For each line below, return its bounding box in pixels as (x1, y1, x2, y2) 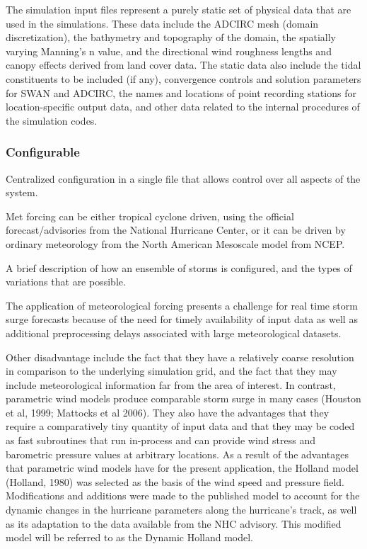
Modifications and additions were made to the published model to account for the (6, 488, 360, 503)
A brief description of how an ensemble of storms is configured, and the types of (6, 260, 352, 275)
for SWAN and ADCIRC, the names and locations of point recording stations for (6, 85, 356, 100)
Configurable (6, 143, 80, 161)
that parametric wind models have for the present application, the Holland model (6, 460, 359, 475)
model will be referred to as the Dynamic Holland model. (6, 530, 253, 545)
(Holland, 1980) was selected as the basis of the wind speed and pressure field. (6, 474, 344, 489)
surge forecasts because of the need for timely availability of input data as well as (6, 312, 358, 327)
